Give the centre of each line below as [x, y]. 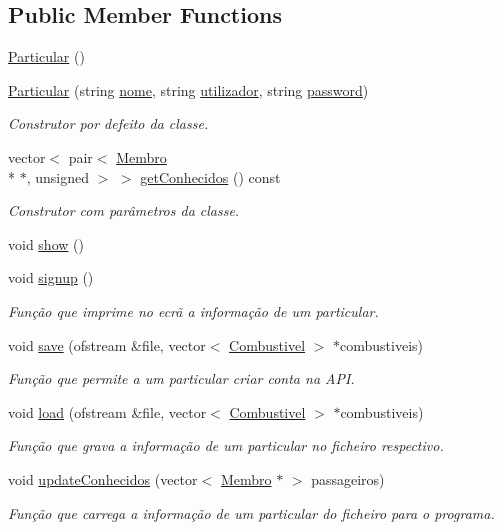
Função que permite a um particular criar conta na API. [181, 378]
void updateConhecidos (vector [103, 478]
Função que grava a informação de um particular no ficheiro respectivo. [226, 445]
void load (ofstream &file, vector [107, 411]
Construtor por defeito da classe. [108, 123]
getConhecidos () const [210, 176]
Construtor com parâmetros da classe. [124, 210]
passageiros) [348, 478]
